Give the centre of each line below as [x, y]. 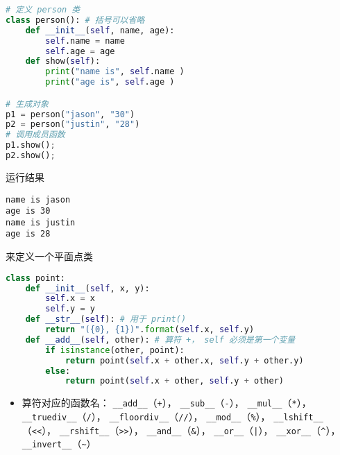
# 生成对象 [27, 104]
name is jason [38, 199]
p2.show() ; [31, 156]
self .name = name [85, 41]
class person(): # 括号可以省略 [75, 20]
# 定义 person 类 [43, 10]
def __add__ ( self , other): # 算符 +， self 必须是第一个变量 [160, 340]
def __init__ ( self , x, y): [87, 288]
